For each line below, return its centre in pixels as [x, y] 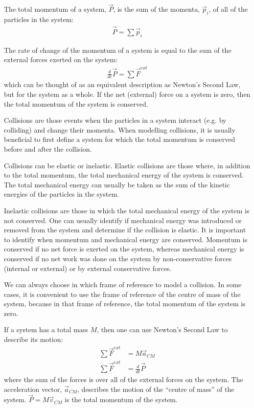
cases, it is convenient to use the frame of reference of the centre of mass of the [122, 294]
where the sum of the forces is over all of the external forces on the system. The [124, 379]
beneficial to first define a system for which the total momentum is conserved [120, 139]
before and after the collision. [48, 148]
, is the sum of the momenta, [157, 9]
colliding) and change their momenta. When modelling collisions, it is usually [120, 129]
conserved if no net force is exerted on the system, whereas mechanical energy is [124, 249]
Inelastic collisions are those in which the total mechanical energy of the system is [127, 210]
